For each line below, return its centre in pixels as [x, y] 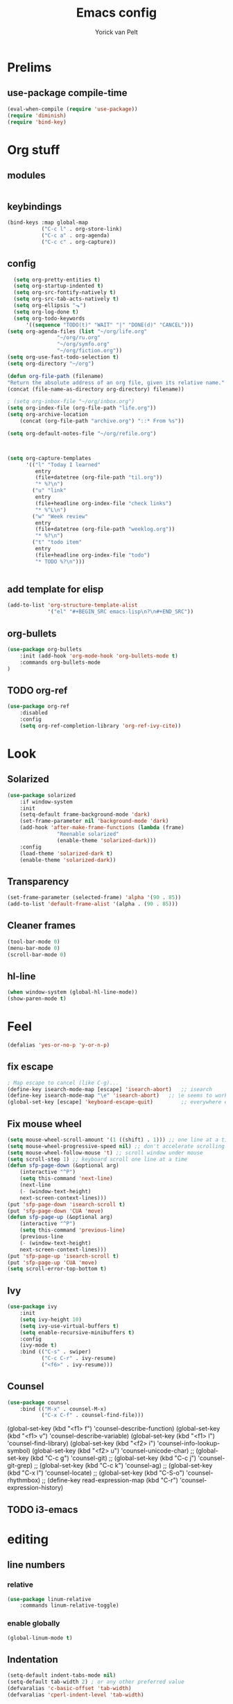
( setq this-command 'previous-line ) [73, 1230]
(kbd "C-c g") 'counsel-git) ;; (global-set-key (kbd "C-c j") [113, 1458]
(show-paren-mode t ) [37, 999]
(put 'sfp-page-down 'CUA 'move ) [55, 1211]
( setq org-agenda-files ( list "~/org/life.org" [77, 331]
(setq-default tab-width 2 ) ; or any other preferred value [96, 1682]
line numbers [36, 1565]
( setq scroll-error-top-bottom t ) [57, 1269]
